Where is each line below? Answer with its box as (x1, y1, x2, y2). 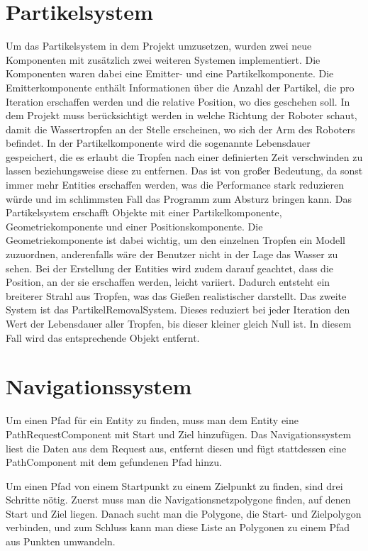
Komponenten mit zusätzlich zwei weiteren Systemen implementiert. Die (6, 52, 320, 67)
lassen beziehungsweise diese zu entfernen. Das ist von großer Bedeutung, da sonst (6, 163, 363, 178)
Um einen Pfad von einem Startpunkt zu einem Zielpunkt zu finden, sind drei (6, 478, 343, 493)
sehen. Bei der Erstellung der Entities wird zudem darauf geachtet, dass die (6, 260, 333, 275)
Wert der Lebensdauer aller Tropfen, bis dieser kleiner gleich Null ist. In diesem (6, 316, 352, 330)
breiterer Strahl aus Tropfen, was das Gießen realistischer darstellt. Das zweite (6, 288, 347, 303)
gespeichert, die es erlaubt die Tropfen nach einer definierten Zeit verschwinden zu (6, 149, 363, 164)
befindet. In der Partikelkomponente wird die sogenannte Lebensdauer (6, 135, 311, 150)
